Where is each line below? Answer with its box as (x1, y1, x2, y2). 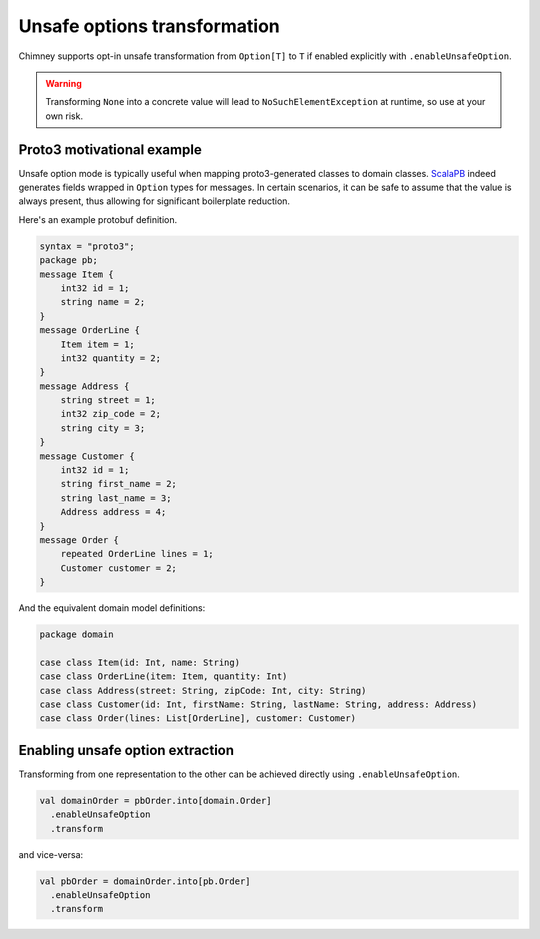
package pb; (39, 255, 99, 266)
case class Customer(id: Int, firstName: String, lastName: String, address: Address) (39, 699, 478, 710)
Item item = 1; (60, 338, 135, 350)
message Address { (39, 380, 130, 392)
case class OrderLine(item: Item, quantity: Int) (39, 671, 288, 682)
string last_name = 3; (60, 492, 172, 504)
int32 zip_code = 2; (60, 408, 162, 420)
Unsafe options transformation (18, 15, 280, 37)
